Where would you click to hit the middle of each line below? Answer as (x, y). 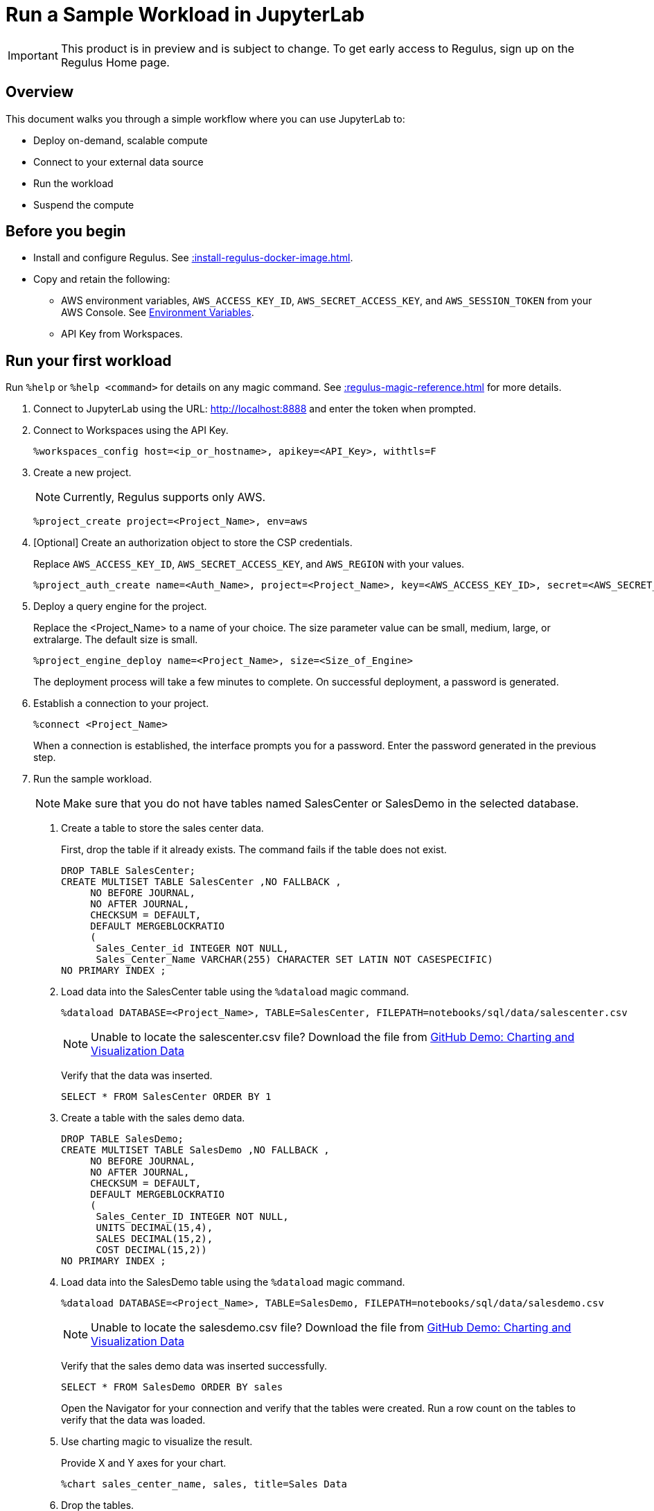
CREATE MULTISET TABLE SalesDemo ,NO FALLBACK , (195, 1150)
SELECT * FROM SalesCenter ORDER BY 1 (166, 1097)
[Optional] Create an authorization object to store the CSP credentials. (193, 543)
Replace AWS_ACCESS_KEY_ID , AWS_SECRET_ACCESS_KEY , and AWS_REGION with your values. (249, 564)
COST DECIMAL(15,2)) (151, 1250)
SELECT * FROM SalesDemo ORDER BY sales (172, 1387)
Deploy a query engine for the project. (120, 606)
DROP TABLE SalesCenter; (128, 871)
